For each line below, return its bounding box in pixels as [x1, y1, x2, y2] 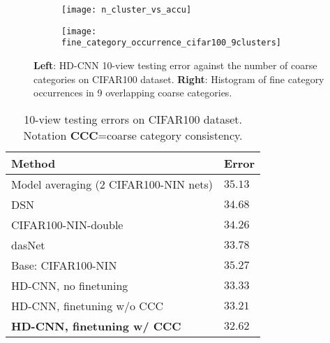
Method [11, 154, 56, 171]
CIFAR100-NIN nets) [109, 175, 213, 192]
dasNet [11, 236, 45, 253]
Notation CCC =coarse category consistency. [23, 126, 243, 143]
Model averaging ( [11, 175, 100, 192]
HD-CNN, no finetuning [11, 277, 128, 293]
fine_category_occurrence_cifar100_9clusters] [61, 38, 281, 48]
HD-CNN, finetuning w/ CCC [11, 317, 181, 334]
